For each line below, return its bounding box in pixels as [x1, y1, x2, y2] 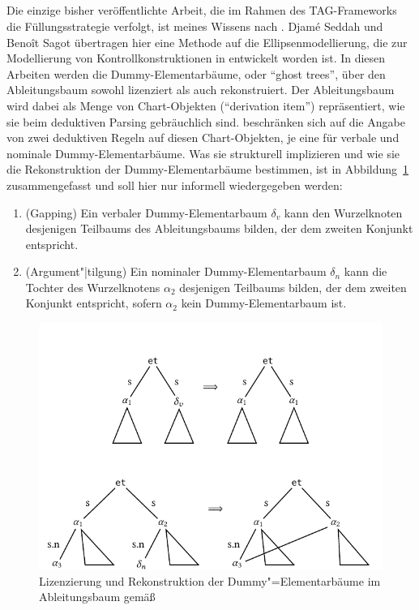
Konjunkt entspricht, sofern [25, 294, 162, 311]
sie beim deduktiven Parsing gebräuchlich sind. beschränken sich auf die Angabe [6, 113, 405, 130]
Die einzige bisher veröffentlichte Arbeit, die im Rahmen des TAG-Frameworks [6, 2, 397, 19]
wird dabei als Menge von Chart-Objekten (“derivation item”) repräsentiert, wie [6, 97, 405, 114]
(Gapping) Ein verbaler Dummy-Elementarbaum [25, 204, 267, 221]
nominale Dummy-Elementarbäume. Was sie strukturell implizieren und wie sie [6, 144, 400, 161]
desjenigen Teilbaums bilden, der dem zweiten [179, 278, 407, 295]
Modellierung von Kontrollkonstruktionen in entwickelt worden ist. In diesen [6, 49, 386, 67]
